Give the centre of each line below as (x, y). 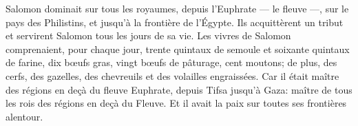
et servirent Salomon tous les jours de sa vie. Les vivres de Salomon (148, 35)
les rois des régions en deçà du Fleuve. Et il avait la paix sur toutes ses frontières (176, 103)
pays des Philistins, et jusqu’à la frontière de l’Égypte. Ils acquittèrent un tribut (175, 22)
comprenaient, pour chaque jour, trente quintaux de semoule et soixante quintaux (178, 49)
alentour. (24, 116)
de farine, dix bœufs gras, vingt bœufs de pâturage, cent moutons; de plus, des (171, 62)
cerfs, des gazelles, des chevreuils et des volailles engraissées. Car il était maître (172, 75)
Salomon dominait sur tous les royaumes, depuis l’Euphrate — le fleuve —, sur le (177, 8)
